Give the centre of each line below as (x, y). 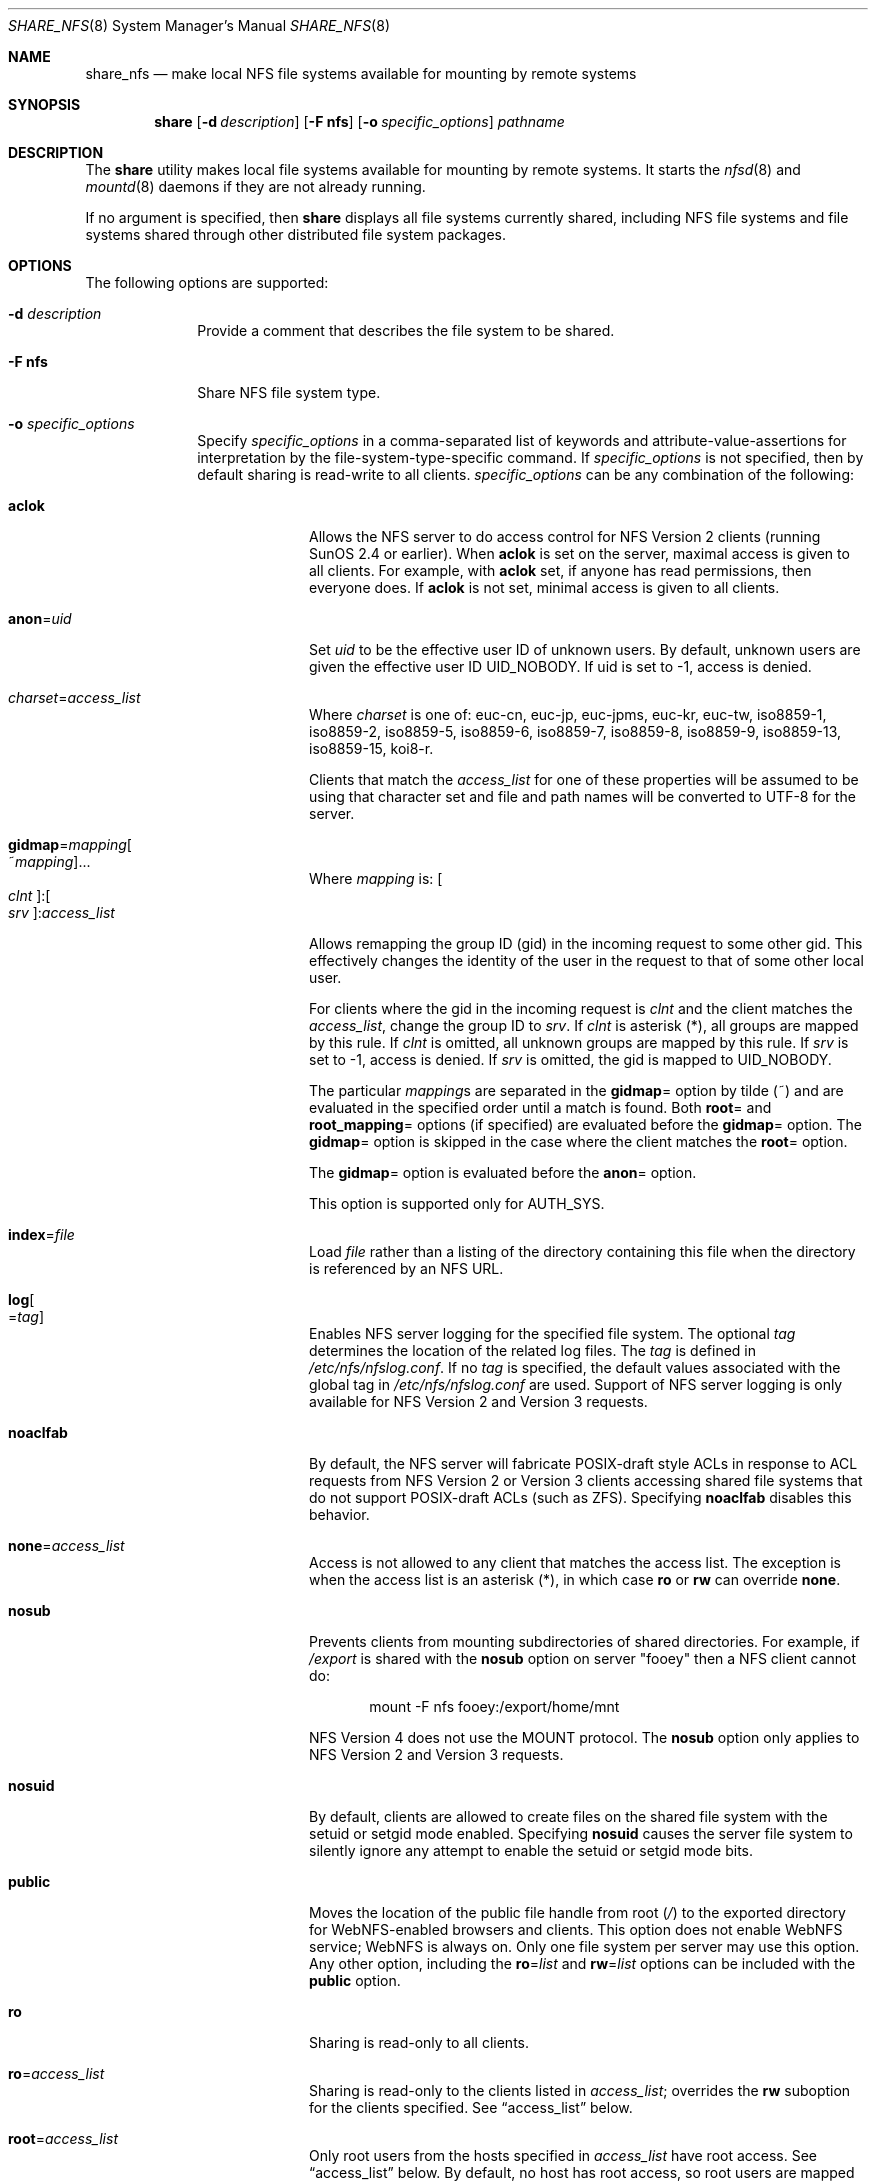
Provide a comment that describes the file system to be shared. (406, 330)
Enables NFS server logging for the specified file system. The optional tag (552, 1333)
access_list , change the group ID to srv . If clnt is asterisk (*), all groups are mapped (584, 1025)
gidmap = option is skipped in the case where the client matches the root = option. (578, 1141)
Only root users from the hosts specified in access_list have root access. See (563, 2155)
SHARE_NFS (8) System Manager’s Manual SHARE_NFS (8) (199, 25)
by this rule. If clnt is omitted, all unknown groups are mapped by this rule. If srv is (579, 1042)
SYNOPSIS (44, 104)
